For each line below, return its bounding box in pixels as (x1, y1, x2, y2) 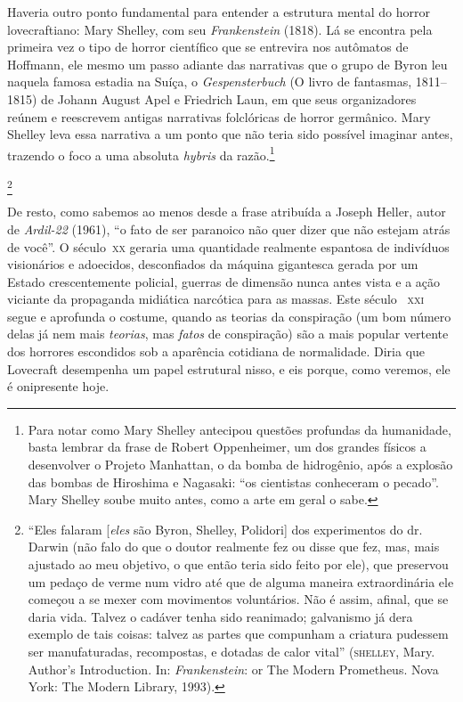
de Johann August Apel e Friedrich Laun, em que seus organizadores (41, 89, 417, 108)
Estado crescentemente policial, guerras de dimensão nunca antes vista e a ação (7, 272, 441, 290)
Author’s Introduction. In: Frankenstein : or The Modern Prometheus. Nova (28, 659, 439, 678)
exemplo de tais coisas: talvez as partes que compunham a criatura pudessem (28, 624, 449, 643)
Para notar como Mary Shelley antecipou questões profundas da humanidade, (28, 420, 451, 438)
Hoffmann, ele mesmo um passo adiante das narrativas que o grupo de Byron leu (7, 54, 448, 73)
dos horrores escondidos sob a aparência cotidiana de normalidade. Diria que (7, 342, 426, 361)
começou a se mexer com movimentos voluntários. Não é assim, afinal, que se (28, 590, 449, 608)
